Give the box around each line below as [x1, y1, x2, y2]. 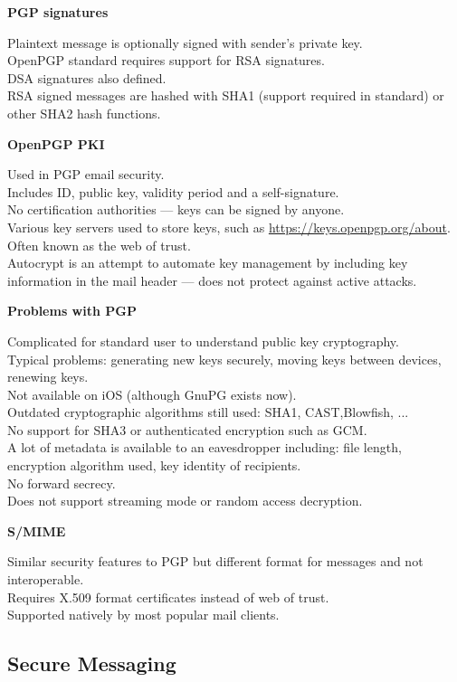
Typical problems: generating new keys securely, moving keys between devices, [7, 349, 442, 368]
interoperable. [7, 570, 84, 589]
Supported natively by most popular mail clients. [7, 605, 280, 624]
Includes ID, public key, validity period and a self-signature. [7, 182, 339, 201]
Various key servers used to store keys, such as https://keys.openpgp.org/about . [7, 217, 451, 236]
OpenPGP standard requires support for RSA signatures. [7, 51, 325, 70]
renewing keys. [7, 367, 89, 386]
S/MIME [7, 521, 66, 540]
